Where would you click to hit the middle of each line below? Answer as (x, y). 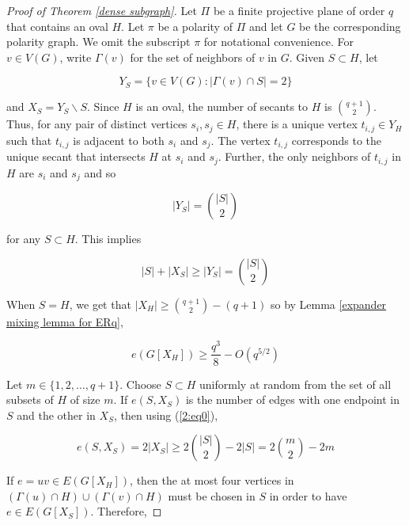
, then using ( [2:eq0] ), (166, 415)
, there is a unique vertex (297, 124)
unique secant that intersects (76, 156)
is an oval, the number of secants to (222, 107)
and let (266, 26)
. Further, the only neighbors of (294, 156)
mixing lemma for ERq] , (65, 321)
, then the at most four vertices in (212, 480)
